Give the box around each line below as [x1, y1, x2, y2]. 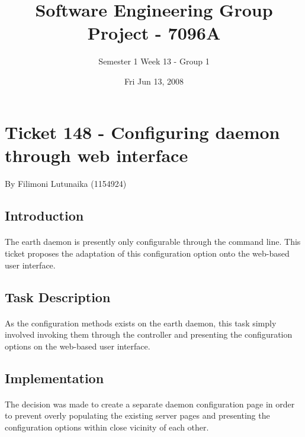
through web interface [5, 143, 188, 167]
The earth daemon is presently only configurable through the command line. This [5, 235, 301, 248]
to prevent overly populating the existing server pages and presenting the [5, 409, 270, 422]
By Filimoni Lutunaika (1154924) [5, 177, 127, 190]
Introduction [5, 206, 84, 225]
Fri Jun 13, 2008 [124, 75, 184, 87]
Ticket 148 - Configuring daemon [5, 119, 280, 144]
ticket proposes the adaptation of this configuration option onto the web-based [5, 247, 290, 260]
